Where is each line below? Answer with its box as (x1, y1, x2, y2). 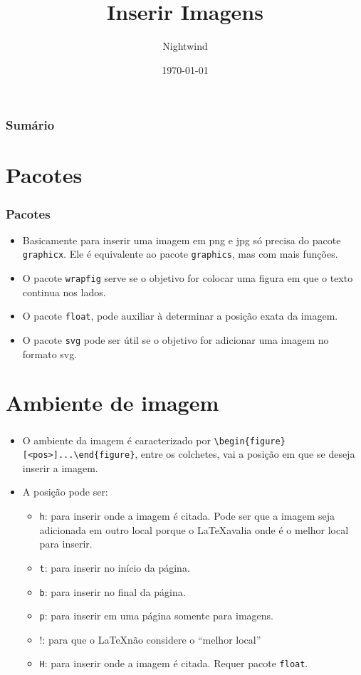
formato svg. (22, 346, 78, 361)
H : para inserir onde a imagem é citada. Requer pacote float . (39, 656, 308, 671)
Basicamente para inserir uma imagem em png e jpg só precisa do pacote (22, 232, 341, 247)
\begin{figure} (214, 436, 286, 446)
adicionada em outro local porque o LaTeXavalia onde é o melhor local (39, 522, 349, 537)
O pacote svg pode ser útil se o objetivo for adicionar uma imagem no (22, 332, 329, 347)
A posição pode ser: (22, 484, 108, 499)
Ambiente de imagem (6, 388, 219, 417)
